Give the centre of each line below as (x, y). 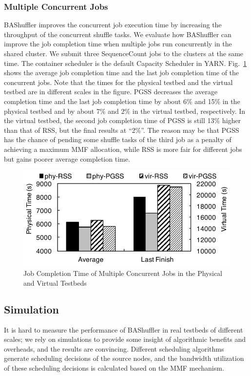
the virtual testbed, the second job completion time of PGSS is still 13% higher (123, 120)
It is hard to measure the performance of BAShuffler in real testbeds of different (124, 329)
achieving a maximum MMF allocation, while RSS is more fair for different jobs (123, 149)
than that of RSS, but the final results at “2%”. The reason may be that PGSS (122, 130)
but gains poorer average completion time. (67, 158)
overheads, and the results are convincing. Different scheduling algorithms (114, 348)
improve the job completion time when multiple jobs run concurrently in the (118, 44)
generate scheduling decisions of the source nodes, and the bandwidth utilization (124, 358)
